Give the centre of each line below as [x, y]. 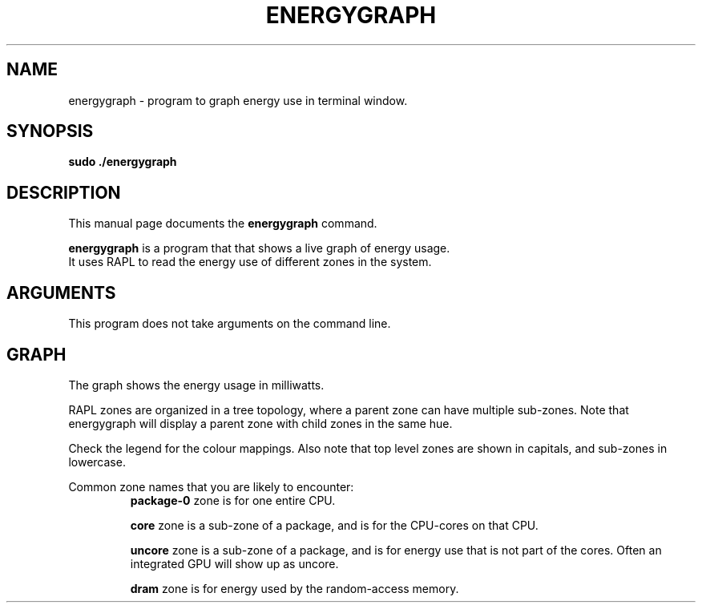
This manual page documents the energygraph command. [223, 224]
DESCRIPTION [64, 192]
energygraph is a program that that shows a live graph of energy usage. [259, 248]
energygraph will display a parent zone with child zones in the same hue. [260, 423]
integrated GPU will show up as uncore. [234, 563]
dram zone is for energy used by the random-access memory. [295, 588]
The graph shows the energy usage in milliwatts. [196, 385]
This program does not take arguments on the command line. [230, 324]
